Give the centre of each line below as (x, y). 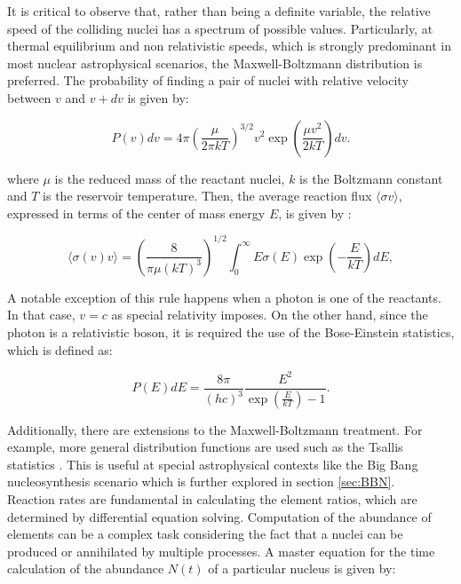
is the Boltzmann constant (371, 178)
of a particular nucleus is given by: (302, 568)
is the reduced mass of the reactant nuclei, (170, 178)
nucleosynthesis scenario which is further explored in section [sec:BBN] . (201, 481)
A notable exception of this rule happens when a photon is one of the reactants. (224, 297)
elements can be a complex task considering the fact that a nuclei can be (205, 534)
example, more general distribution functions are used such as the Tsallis (205, 447)
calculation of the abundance (86, 568)
